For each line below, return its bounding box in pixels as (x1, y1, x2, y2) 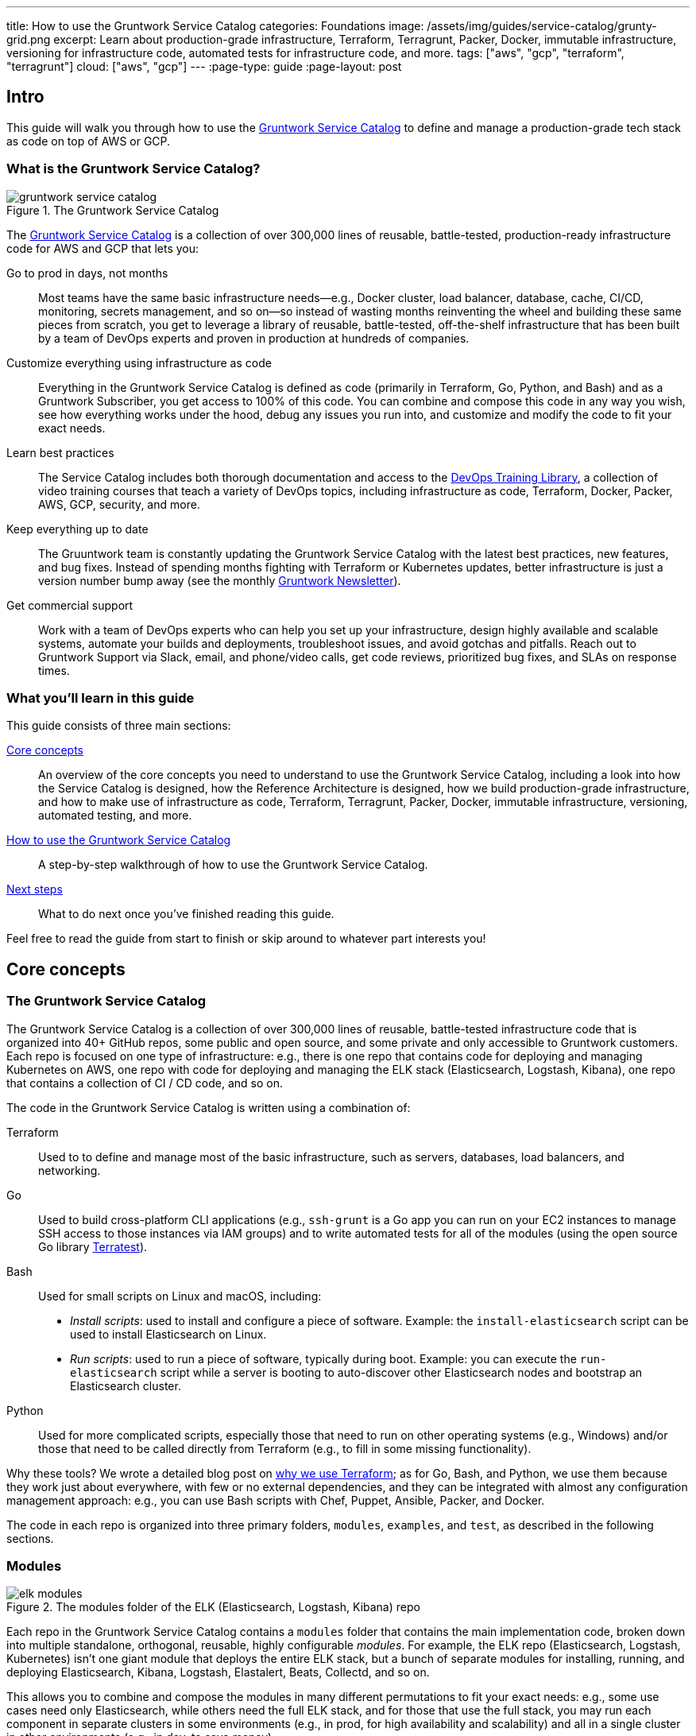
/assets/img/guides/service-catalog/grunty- (427, 19, 657, 33)
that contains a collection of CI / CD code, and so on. (6, 1075, 283, 1090)
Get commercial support (6, 598, 133, 612)
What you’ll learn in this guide (6, 689, 195, 706)
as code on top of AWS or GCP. (6, 134, 171, 148)
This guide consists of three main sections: (6, 719, 231, 733)
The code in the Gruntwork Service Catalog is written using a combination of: (6, 1100, 411, 1114)
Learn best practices (6, 445, 114, 459)
